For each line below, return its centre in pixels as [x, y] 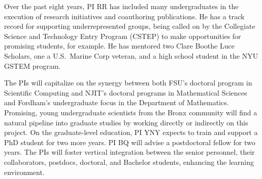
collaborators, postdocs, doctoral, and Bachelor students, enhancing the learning [129, 162]
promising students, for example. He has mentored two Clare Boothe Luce [119, 46]
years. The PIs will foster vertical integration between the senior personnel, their [129, 152]
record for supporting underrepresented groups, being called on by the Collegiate [130, 26]
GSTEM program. [32, 65]
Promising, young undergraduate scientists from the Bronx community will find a [131, 112]
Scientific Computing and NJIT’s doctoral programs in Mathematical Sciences [126, 92]
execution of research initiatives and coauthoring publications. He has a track [124, 16]
